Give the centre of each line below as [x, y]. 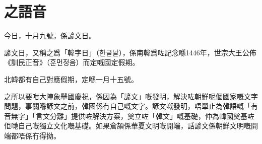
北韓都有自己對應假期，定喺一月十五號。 [71, 79]
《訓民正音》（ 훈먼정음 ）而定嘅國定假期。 [72, 62]
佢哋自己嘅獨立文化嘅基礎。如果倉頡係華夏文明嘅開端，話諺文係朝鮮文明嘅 [127, 126]
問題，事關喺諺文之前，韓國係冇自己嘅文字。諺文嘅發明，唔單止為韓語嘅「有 [131, 106]
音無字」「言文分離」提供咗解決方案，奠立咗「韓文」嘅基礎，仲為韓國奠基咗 [129, 116]
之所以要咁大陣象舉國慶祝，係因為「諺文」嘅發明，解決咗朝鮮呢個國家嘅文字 [131, 96]
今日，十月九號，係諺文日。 [50, 35]
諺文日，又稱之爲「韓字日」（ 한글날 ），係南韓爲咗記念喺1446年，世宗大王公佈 [130, 52]
